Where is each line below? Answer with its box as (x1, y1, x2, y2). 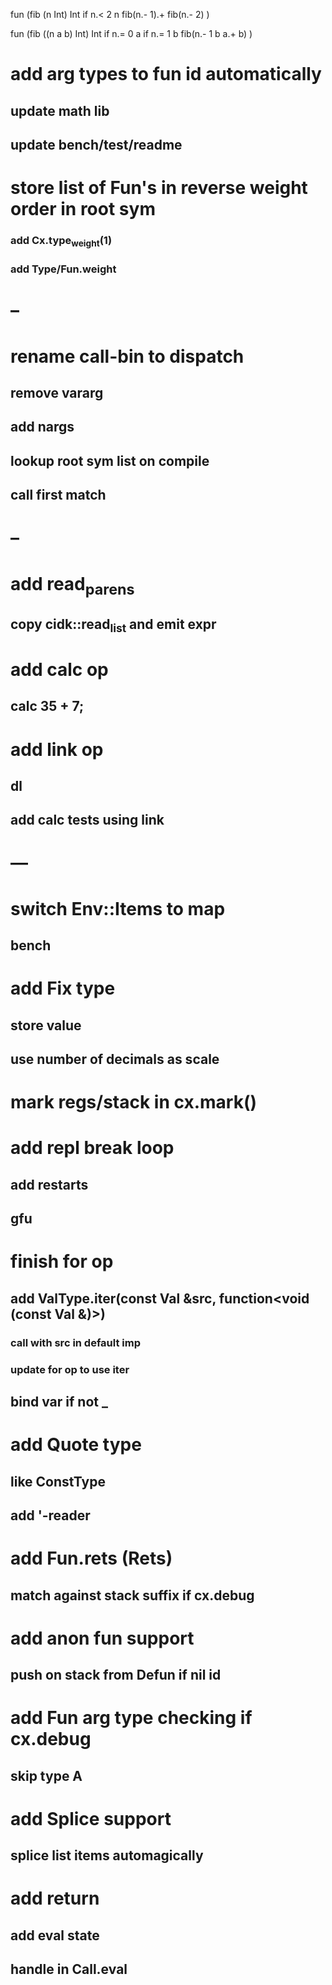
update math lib (10, 102, 110, 119)
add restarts (10, 1176, 89, 1193)
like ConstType (10, 1473, 106, 1490)
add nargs (10, 419, 75, 436)
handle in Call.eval (10, 1961, 128, 1978)
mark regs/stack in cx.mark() (10, 1091, 257, 1114)
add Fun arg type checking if (10, 1707, 253, 1729)
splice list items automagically (10, 1847, 204, 1864)
